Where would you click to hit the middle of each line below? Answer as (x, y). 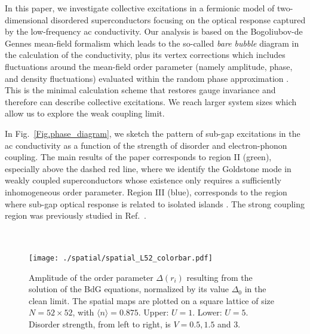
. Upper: (154, 312)
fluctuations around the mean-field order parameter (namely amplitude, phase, (149, 66)
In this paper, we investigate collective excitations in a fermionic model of (140, 8)
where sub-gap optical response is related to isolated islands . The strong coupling (155, 203)
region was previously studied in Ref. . (76, 215)
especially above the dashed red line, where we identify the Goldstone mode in (148, 168)
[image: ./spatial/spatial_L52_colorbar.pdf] (121, 258)
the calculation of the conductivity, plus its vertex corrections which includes (145, 55)
